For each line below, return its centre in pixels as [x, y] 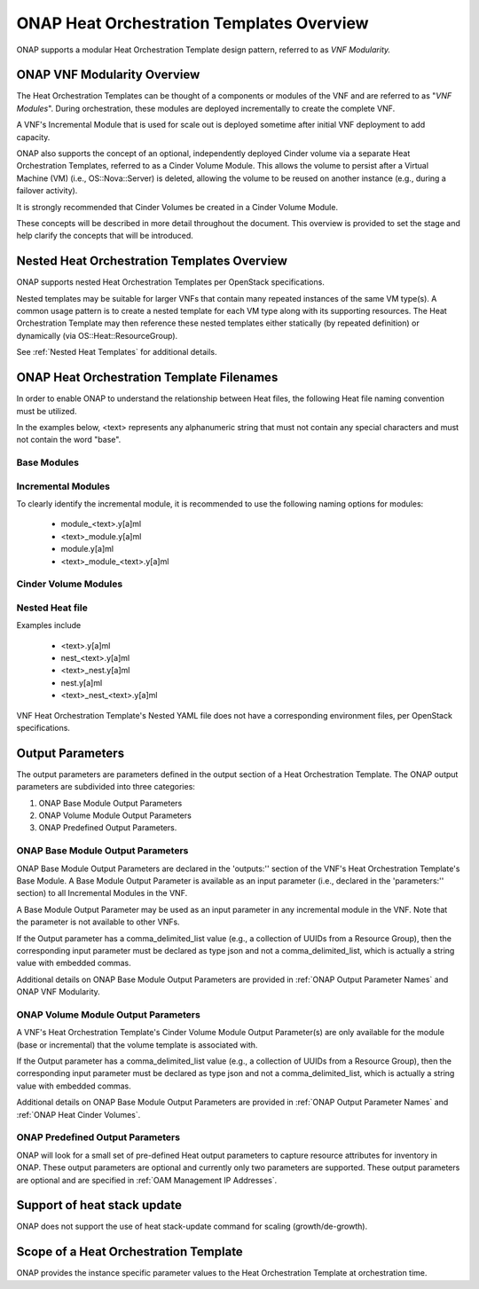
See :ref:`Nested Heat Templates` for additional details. [117, 352]
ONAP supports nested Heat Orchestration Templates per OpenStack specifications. [171, 282]
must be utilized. [47, 411]
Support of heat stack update [99, 1205]
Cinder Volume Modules [70, 584]
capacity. [33, 137]
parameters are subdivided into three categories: [106, 787]
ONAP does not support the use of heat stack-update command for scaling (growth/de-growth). [192, 1226]
